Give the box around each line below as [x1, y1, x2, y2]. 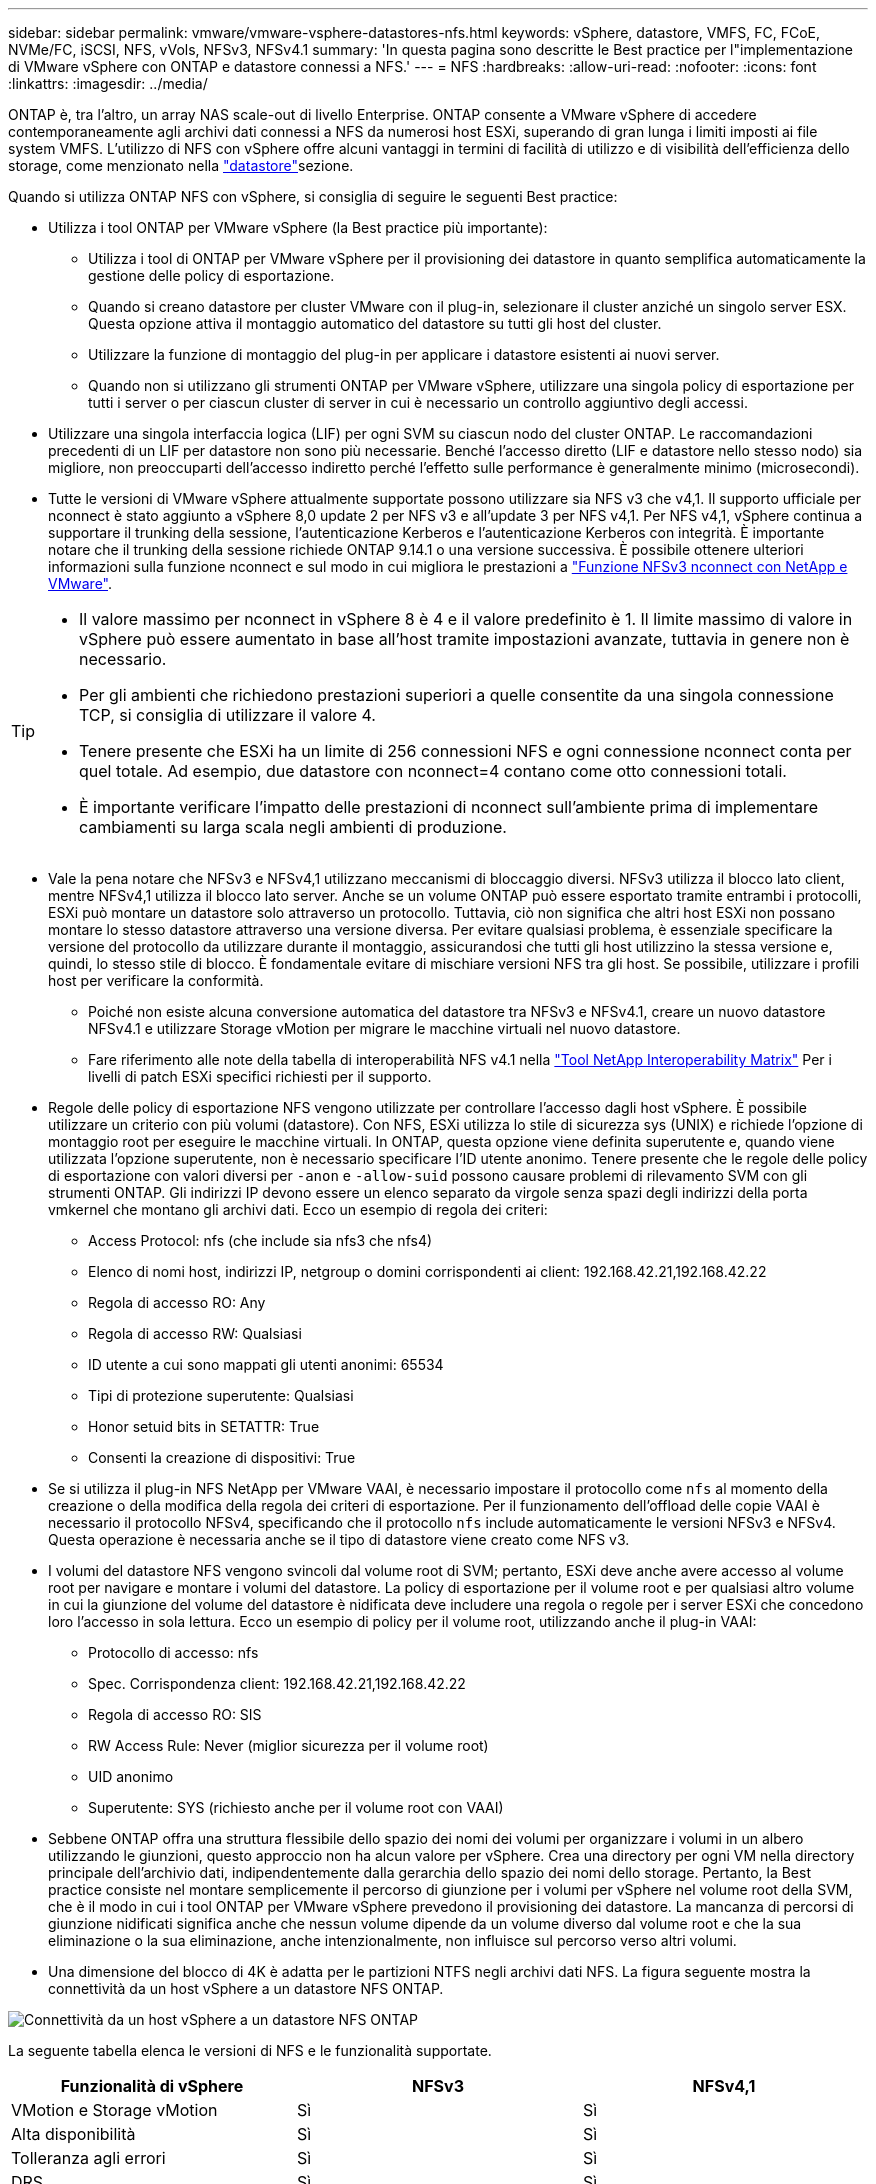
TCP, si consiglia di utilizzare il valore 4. [79, 705, 376, 725]
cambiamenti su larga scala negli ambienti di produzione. [79, 817, 507, 837]
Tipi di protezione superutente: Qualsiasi [88, 1387, 354, 1404]
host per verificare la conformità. [48, 972, 264, 989]
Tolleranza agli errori [11, 2148, 166, 2168]
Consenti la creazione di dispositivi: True [88, 1449, 356, 1466]
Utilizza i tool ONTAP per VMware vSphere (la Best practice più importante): [48, 219, 548, 236]
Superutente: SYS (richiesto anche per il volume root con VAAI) [88, 1799, 504, 1816]
